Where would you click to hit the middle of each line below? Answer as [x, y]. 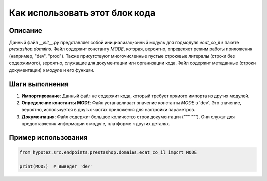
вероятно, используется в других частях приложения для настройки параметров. [109, 110]
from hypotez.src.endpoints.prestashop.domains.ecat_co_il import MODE [108, 153]
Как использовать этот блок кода [82, 13]
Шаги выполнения [39, 84]
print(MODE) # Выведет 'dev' [56, 166]
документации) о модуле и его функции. [52, 70]
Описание [25, 30]
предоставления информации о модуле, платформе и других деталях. [96, 124]
